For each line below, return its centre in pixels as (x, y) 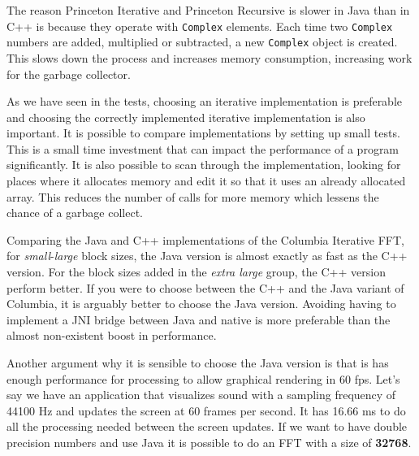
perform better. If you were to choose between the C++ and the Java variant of (205, 287)
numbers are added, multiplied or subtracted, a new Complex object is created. (202, 42)
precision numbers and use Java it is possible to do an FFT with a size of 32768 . (209, 442)
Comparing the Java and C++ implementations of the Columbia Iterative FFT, (205, 239)
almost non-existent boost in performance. (112, 335)
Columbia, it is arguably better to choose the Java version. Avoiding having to (201, 304)
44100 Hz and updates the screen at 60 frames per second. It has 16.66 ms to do (206, 410)
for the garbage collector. (69, 74)
